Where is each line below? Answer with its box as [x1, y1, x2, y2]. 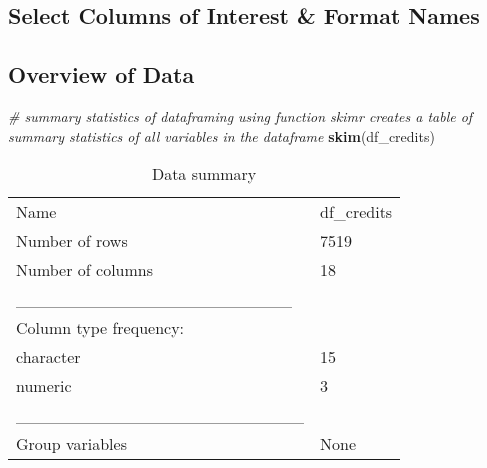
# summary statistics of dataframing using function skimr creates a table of [8, 105, 473, 126]
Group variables [16, 432, 127, 456]
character [16, 345, 81, 369]
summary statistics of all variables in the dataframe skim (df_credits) [8, 125, 435, 146]
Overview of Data [8, 59, 195, 90]
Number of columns [16, 258, 154, 282]
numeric [16, 374, 72, 398]
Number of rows [16, 229, 128, 253]
